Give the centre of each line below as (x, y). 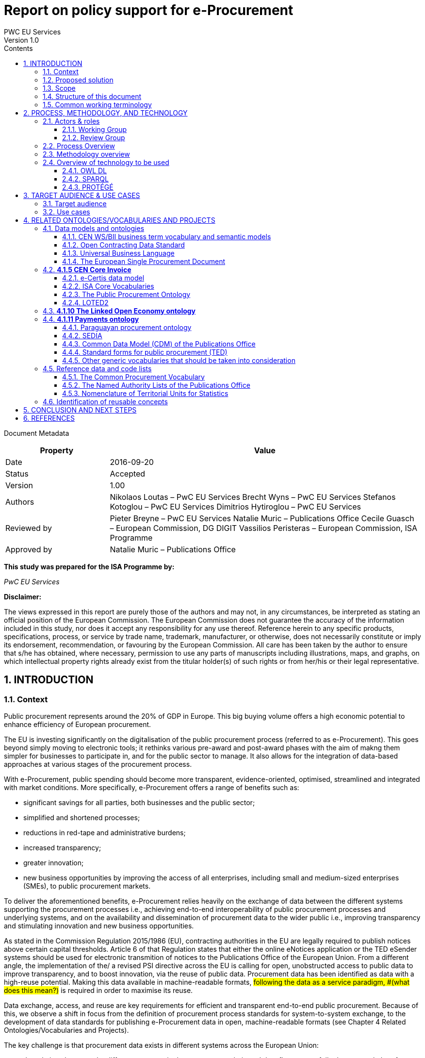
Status (17, 473)
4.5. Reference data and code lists (97, 368)
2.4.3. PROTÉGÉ (88, 187)
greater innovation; (54, 862)
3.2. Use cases (66, 212)
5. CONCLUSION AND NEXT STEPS (80, 410)
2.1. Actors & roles (71, 121)
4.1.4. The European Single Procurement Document (144, 261)
